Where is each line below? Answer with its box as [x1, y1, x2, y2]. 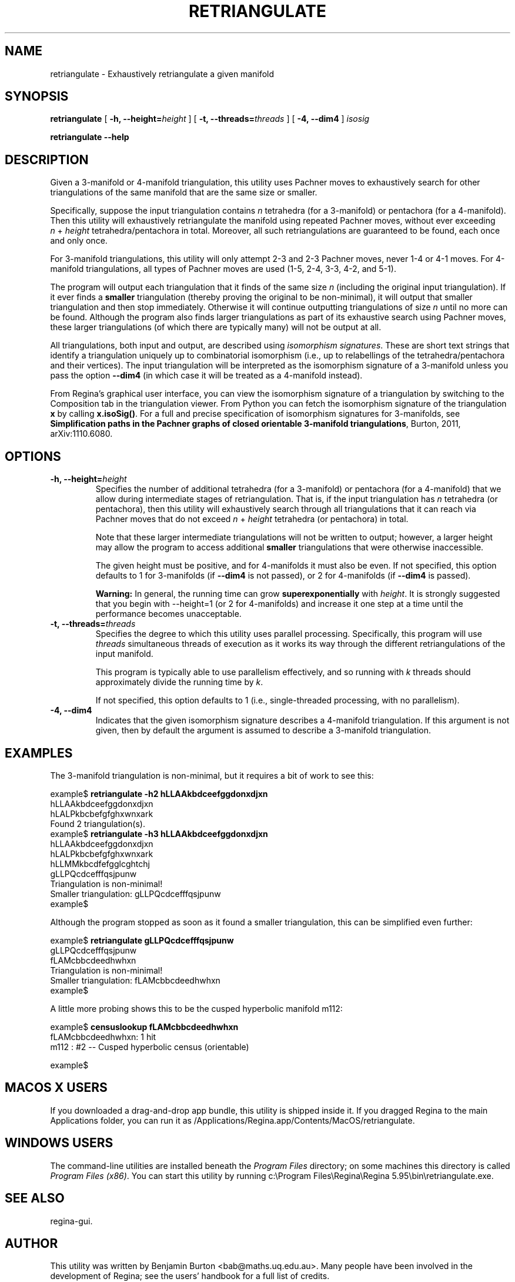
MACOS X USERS [5, 1080, 108, 1095]
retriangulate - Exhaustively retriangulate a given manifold [50, 68, 275, 79]
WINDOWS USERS [5, 1135, 113, 1151]
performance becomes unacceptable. [95, 609, 242, 619]
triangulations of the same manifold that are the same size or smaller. [50, 187, 317, 198]
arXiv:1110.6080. [50, 429, 113, 439]
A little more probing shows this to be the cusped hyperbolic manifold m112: [50, 1003, 343, 1014]
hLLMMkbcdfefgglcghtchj [50, 858, 150, 869]
